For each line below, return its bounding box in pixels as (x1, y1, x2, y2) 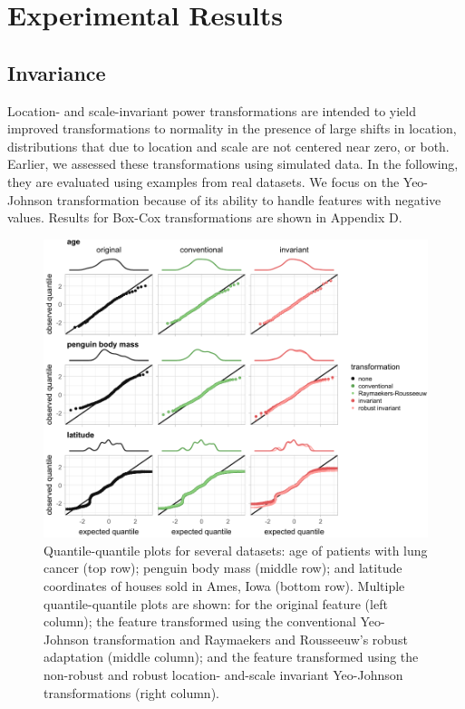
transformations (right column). (44, 683, 219, 702)
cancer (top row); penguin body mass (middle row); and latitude (44, 558, 402, 577)
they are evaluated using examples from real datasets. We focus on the (7, 172, 400, 191)
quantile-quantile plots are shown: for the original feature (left (44, 594, 388, 613)
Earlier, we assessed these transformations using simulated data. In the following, (7, 154, 459, 173)
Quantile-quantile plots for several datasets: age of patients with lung (44, 540, 428, 559)
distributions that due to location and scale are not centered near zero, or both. (7, 136, 450, 155)
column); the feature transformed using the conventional (44, 612, 356, 631)
